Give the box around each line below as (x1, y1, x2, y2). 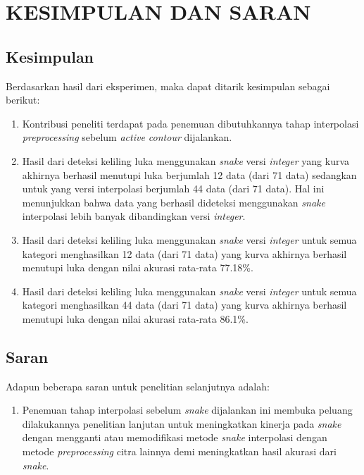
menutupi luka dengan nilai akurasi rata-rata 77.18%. (22, 260, 253, 275)
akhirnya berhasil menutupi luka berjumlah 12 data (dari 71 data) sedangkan (22, 167, 357, 182)
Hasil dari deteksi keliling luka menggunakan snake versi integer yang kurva (22, 153, 350, 168)
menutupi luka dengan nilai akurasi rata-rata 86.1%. (22, 311, 249, 326)
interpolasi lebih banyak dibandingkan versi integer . (22, 209, 246, 223)
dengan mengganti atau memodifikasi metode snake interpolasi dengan (22, 430, 327, 445)
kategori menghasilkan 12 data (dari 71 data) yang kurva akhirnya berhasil (22, 246, 347, 261)
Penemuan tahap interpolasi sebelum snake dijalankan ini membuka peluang (22, 402, 353, 417)
